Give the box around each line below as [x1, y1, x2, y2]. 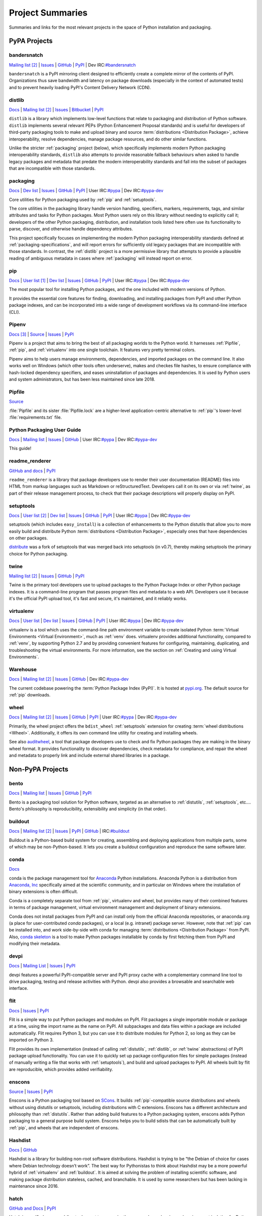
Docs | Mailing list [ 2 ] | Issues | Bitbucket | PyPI [9, 107, 104, 113]
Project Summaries [9, 7, 88, 18]
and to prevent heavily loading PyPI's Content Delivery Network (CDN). [9, 84, 151, 90]
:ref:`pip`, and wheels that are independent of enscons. [9, 1125, 119, 1130]
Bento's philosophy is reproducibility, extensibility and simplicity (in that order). [9, 806, 167, 812]
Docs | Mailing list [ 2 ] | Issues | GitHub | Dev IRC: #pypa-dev [9, 676, 129, 682]
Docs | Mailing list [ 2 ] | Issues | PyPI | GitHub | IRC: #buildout [9, 828, 130, 834]
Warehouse [9, 666, 37, 673]
